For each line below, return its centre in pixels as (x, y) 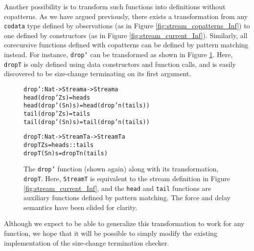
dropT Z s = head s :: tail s (59, 145)
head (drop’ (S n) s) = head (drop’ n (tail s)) (87, 106)
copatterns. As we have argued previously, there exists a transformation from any (126, 16)
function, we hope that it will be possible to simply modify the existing (111, 233)
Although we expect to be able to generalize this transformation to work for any (124, 223)
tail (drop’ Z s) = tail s (57, 114)
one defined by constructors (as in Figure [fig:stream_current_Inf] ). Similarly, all (126, 35)
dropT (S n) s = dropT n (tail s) (66, 153)
